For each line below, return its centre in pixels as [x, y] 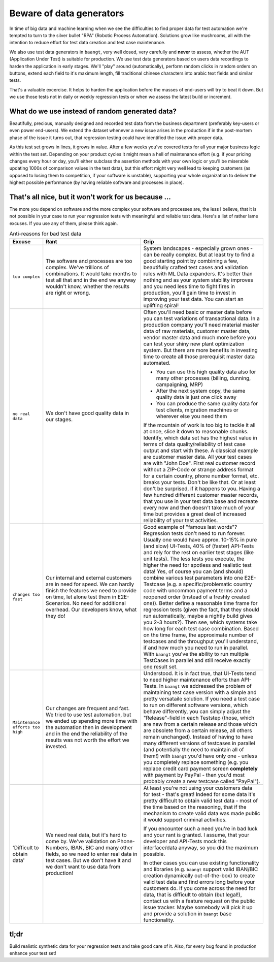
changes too [26, 594]
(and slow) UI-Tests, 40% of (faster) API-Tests [199, 546]
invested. [57, 746]
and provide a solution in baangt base [187, 913]
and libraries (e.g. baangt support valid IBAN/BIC [201, 869]
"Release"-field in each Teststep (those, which [199, 718]
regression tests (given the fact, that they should [201, 610]
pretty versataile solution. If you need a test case [202, 698]
